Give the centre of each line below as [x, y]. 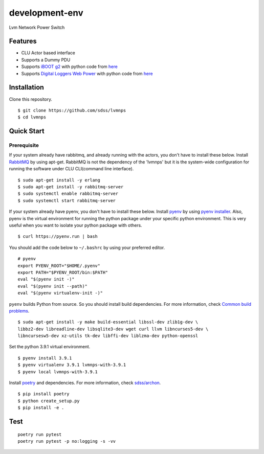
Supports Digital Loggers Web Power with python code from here [87, 73]
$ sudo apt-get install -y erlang [59, 180]
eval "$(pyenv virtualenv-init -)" [60, 293]
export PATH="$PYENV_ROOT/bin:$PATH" [63, 272]
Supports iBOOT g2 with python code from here [69, 67]
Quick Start [27, 131]
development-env [46, 13]
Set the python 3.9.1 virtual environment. [50, 347]
